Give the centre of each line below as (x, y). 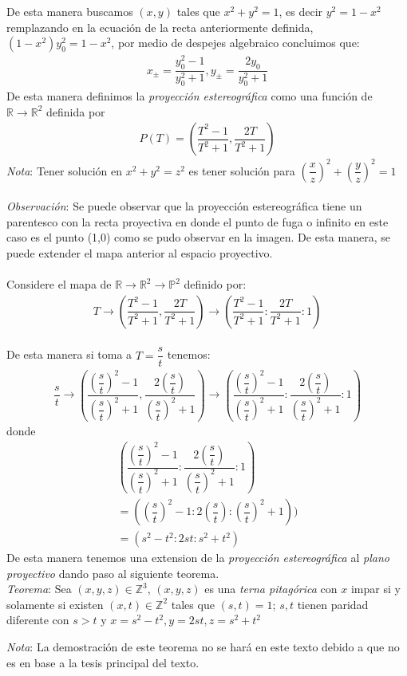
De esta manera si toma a (69, 354)
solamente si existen (55, 604)
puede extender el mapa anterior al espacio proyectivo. (140, 253)
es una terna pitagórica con (271, 589)
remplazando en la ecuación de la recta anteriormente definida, (160, 27)
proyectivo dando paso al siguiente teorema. (113, 573)
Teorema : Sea (39, 589)
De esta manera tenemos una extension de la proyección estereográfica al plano (198, 558)
